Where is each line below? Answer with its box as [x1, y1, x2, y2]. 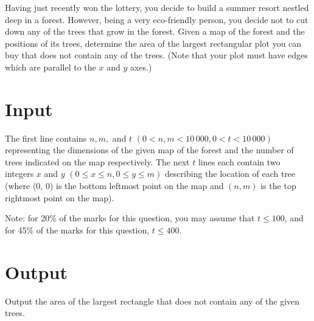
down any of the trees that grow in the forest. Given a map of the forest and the [5, 25, 305, 38]
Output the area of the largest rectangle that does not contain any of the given [5, 294, 300, 307]
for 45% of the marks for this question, [5, 223, 150, 236]
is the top [260, 179, 296, 192]
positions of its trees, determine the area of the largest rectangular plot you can [5, 36, 302, 49]
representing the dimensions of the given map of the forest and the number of [5, 143, 294, 156]
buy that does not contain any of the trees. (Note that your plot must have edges [5, 49, 308, 61]
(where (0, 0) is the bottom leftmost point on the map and [5, 179, 224, 192]
